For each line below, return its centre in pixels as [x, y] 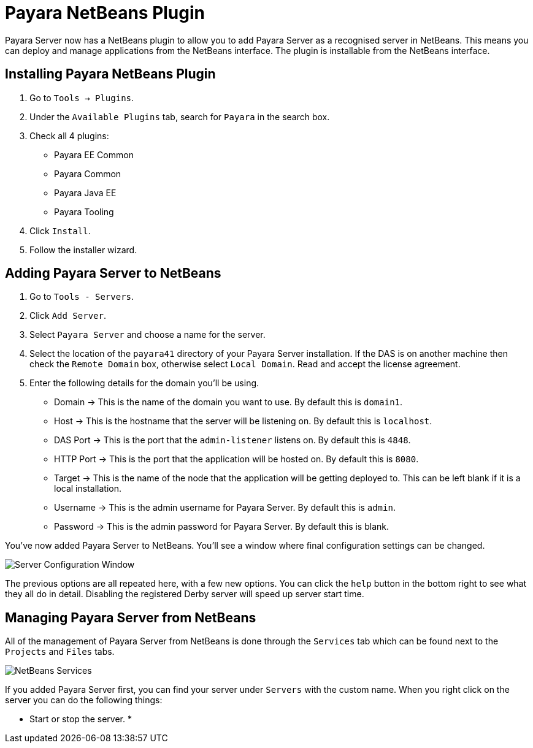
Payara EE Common [94, 155]
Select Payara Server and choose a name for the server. [148, 335]
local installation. [88, 489]
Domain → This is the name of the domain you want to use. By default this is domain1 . [228, 402]
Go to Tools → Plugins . [82, 97]
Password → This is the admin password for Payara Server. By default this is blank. [222, 527]
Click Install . [60, 231]
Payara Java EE [85, 193]
